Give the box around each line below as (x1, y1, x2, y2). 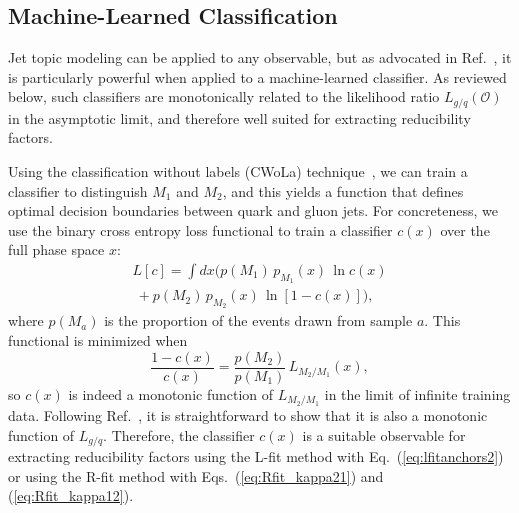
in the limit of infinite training (324, 383, 511, 404)
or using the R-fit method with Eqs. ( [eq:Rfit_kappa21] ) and (8, 465, 384, 486)
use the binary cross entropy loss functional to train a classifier (8, 219, 393, 240)
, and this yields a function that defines (222, 180, 464, 201)
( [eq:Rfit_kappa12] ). (8, 485, 134, 506)
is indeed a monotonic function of (68, 383, 274, 404)
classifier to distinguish (8, 180, 148, 201)
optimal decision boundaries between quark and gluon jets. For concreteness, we (8, 200, 498, 221)
